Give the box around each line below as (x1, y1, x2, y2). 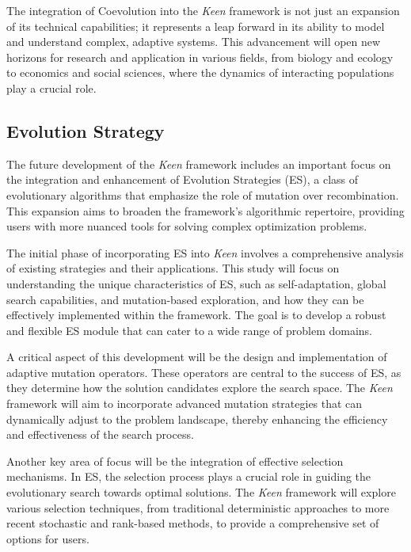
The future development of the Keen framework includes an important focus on (6, 155, 391, 172)
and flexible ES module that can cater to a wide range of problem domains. (6, 322, 373, 338)
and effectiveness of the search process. (6, 426, 194, 443)
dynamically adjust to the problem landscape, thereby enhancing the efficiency (6, 410, 388, 427)
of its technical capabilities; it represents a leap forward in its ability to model (6, 17, 385, 34)
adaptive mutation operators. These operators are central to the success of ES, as (6, 364, 401, 380)
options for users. (6, 530, 89, 546)
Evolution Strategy (6, 118, 165, 143)
